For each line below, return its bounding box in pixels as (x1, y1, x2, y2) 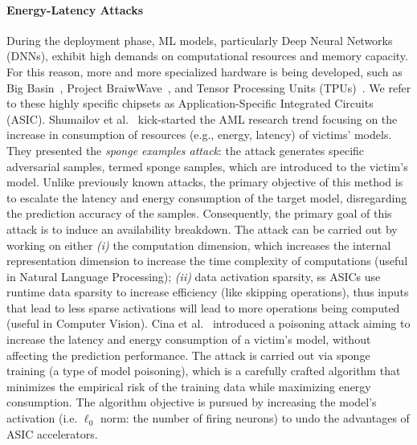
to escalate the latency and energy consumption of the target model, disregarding (6, 189, 407, 206)
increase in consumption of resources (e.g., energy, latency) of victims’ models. (6, 126, 392, 143)
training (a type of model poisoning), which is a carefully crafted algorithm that (6, 362, 401, 379)
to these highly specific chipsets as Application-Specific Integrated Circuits (6, 95, 374, 112)
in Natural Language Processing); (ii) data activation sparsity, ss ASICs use (6, 267, 381, 284)
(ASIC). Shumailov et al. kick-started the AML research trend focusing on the (6, 110, 398, 127)
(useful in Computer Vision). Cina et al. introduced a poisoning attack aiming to (6, 315, 411, 332)
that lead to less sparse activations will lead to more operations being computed (6, 299, 400, 316)
